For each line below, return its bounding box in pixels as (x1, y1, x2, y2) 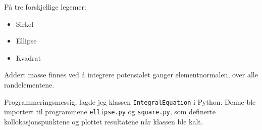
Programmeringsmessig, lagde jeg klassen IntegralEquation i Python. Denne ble (4, 96, 256, 107)
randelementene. (4, 79, 55, 90)
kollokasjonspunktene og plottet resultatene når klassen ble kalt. (4, 116, 203, 126)
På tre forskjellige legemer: (4, 2, 86, 12)
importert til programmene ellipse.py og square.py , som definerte (4, 106, 216, 117)
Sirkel (16, 18, 34, 29)
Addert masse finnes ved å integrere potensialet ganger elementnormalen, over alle (4, 69, 258, 80)
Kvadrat (16, 52, 41, 63)
